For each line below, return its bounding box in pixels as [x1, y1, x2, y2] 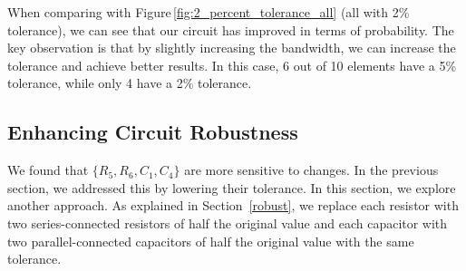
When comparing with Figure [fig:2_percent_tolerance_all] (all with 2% [7, 3, 410, 21]
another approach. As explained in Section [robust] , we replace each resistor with [7, 196, 459, 215]
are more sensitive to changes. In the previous [184, 160, 439, 179]
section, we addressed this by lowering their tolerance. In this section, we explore [7, 178, 456, 197]
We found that [7, 160, 89, 179]
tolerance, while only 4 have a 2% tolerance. [7, 73, 252, 92]
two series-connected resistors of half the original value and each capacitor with [7, 213, 448, 232]
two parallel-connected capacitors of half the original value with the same [7, 231, 414, 250]
